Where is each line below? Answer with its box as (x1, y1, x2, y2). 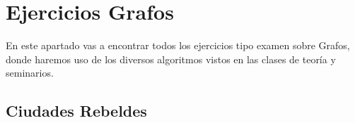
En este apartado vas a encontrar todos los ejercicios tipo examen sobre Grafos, (6, 38, 350, 53)
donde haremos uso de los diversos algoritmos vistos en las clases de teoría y (6, 51, 336, 66)
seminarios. (6, 65, 54, 80)
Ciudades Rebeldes (6, 100, 147, 122)
